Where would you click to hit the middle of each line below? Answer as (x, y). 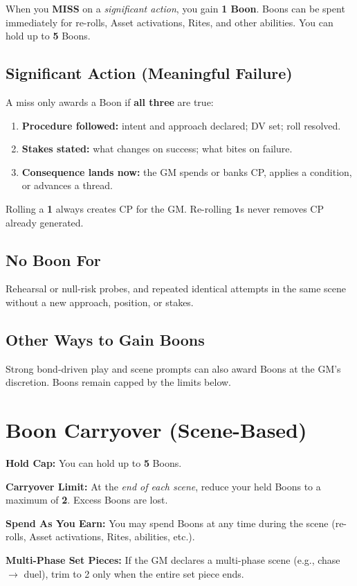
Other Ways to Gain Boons (105, 339)
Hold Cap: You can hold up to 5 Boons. (94, 463)
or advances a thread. (67, 185)
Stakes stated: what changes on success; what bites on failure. (157, 149)
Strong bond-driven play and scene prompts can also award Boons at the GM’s (173, 368)
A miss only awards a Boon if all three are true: (110, 101)
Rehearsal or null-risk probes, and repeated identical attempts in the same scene (176, 288)
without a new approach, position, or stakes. (100, 302)
